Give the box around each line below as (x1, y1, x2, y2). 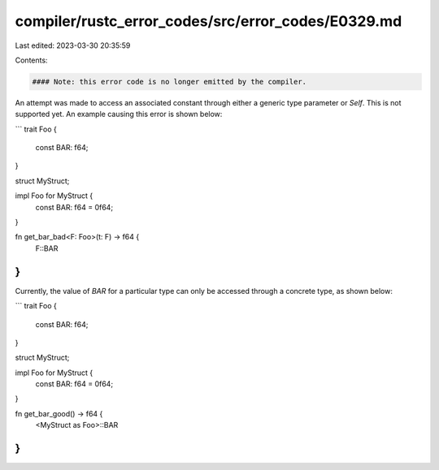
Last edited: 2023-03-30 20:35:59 (15, 41, 131, 50)
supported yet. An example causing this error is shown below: (15, 110, 223, 119)
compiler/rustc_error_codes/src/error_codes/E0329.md (15, 12, 402, 30)
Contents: (15, 55, 48, 65)
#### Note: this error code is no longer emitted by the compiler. (32, 77, 307, 86)
